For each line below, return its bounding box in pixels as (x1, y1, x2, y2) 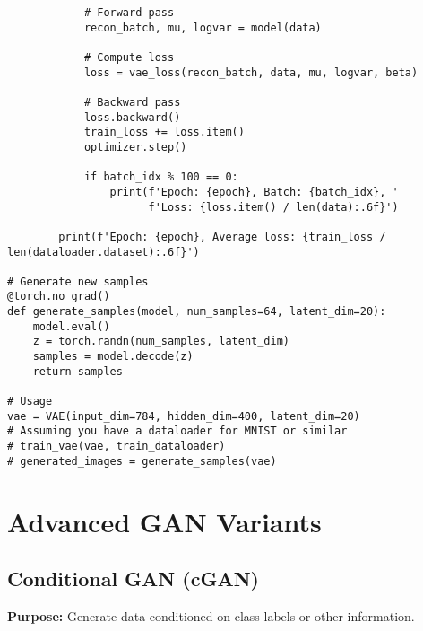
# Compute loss (83, 50, 175, 64)
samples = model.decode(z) (32, 350, 194, 364)
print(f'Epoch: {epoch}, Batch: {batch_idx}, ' (109, 185, 399, 198)
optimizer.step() (83, 140, 187, 153)
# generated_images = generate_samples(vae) (7, 454, 277, 468)
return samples (32, 364, 123, 378)
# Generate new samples (7, 275, 149, 288)
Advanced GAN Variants (7, 503, 322, 539)
